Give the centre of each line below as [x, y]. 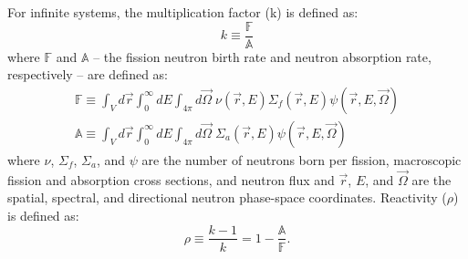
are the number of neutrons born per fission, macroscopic [302, 159]
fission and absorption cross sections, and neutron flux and [171, 179]
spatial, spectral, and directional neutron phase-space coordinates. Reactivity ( [227, 197]
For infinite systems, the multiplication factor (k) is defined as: [183, 12]
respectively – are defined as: [88, 74]
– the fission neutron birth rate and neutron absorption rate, [262, 56]
